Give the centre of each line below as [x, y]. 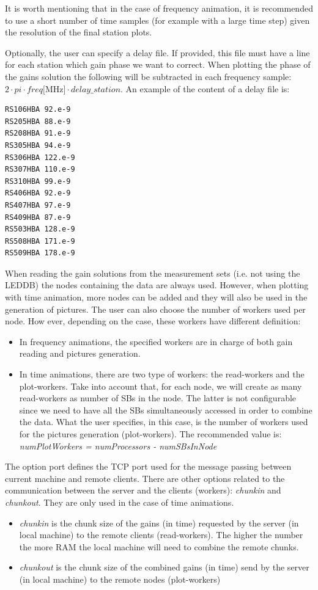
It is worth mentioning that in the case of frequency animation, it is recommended [159, 8]
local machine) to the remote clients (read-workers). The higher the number [161, 535]
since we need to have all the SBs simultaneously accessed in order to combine [166, 410]
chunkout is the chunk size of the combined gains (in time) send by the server [164, 567]
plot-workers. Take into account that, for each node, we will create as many [161, 386]
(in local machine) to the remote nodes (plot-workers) [120, 579]
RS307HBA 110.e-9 [40, 169]
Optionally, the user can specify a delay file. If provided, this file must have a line [157, 52]
